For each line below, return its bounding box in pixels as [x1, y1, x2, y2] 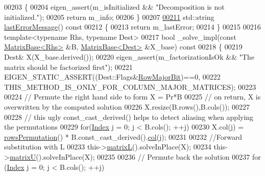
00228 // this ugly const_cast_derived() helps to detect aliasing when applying [4, 111, 254, 122]
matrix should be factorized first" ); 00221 [4, 61, 133, 72]
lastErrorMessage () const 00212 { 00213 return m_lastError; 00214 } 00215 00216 [4, 21, 261, 32]
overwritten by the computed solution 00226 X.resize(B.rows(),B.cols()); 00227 [4, 101, 250, 112]
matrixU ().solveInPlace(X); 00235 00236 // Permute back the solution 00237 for [9, 151, 261, 162]
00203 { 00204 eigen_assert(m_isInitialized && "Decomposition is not [4, 2, 225, 12]
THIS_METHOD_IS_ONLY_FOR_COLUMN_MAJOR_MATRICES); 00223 [4, 81, 256, 92]
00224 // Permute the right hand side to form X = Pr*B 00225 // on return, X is [4, 91, 261, 102]
